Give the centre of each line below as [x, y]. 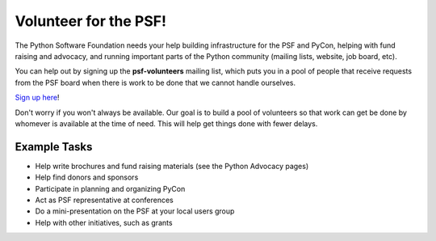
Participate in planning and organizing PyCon [110, 188]
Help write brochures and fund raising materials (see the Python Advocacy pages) [172, 166]
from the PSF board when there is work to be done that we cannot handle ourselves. [155, 82]
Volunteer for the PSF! [91, 21]
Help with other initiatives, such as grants [104, 222]
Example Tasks [54, 147]
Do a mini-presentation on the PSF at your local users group [135, 211]
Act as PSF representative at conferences [104, 200]
